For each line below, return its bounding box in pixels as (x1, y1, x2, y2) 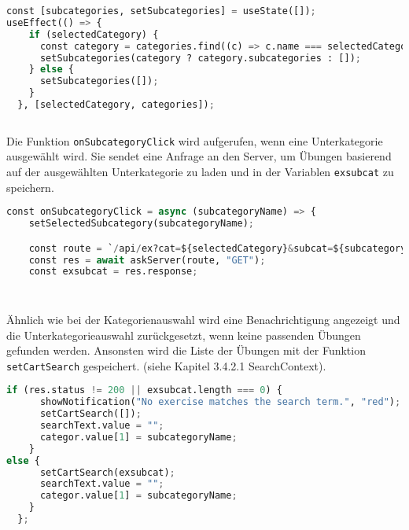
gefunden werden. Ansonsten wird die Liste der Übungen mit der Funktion (6, 342, 366, 359)
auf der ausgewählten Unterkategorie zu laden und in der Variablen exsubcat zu (6, 164, 394, 179)
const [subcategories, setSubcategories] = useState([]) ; (6, 6, 316, 17)
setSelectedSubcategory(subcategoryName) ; (28, 218, 254, 230)
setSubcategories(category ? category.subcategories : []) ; (39, 52, 362, 64)
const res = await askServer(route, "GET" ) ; (28, 254, 266, 266)
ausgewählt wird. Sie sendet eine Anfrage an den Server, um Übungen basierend (6, 148, 392, 164)
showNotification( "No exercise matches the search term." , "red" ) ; (39, 396, 401, 408)
